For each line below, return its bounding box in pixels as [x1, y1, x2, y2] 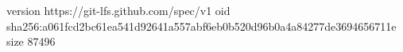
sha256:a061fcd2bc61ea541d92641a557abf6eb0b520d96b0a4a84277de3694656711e [6, 17, 397, 34]
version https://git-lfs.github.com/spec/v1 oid [6, 2, 231, 18]
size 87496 [6, 33, 56, 50]
